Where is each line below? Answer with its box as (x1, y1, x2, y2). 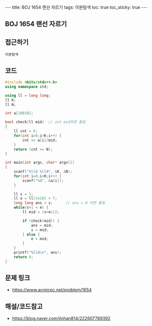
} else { (22, 232, 40, 237)
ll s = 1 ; (14, 191, 34, 197)
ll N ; (5, 102, 16, 107)
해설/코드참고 (5, 302, 43, 310)
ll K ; (5, 97, 16, 103)
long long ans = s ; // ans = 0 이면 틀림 (14, 200, 106, 205)
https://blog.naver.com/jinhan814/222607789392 (12, 315, 111, 322)
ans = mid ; (30, 223, 53, 228)
